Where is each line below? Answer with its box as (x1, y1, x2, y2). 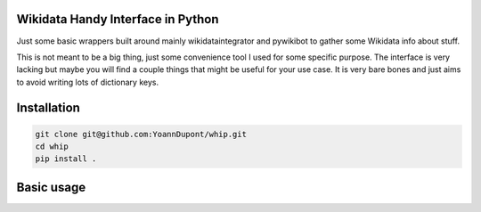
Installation (16, 100, 80, 115)
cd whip (35, 142, 69, 151)
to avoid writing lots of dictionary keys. (16, 77, 159, 87)
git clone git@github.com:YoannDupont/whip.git (35, 129, 247, 139)
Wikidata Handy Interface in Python (16, 12, 219, 27)
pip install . (35, 154, 97, 164)
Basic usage (16, 179, 86, 195)
